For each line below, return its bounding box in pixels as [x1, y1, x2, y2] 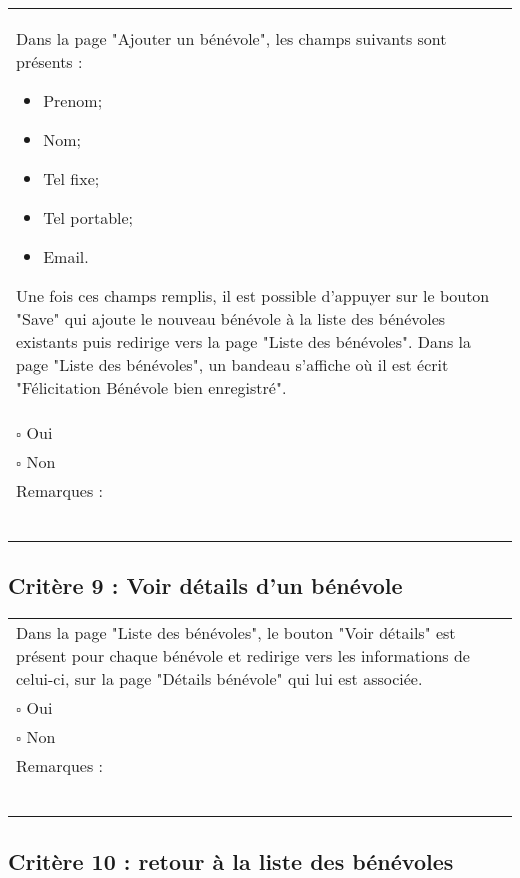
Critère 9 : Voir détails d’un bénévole [8, 570, 403, 601]
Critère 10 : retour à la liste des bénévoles [8, 845, 454, 876]
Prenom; [43, 89, 103, 112]
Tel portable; [43, 206, 134, 229]
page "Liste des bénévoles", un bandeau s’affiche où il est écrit [16, 353, 449, 376]
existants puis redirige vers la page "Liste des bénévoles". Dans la [16, 330, 471, 353]
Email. [43, 245, 89, 268]
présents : [16, 50, 83, 73]
